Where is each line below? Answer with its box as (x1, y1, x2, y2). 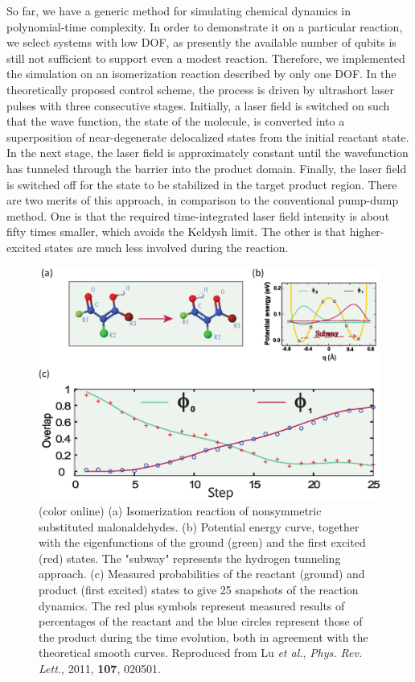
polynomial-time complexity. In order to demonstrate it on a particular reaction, (6, 18, 403, 35)
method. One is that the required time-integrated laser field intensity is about (6, 207, 390, 224)
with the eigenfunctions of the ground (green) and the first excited (39, 534, 366, 551)
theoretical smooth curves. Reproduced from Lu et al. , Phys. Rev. (39, 644, 363, 661)
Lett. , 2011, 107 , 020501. (39, 660, 161, 677)
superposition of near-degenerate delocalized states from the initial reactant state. (6, 128, 409, 145)
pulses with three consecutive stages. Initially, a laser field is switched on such (6, 97, 390, 114)
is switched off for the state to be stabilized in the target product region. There (6, 176, 397, 192)
